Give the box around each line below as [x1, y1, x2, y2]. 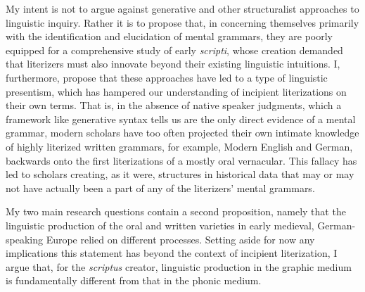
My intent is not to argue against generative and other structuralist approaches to [6, 1, 359, 15]
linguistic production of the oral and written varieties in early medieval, [6, 217, 314, 232]
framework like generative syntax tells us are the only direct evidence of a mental [6, 111, 356, 126]
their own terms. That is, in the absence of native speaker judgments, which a [6, 98, 342, 113]
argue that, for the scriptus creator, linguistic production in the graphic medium [6, 259, 352, 274]
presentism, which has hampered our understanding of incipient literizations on [6, 84, 347, 99]
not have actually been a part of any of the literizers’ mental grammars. [6, 180, 315, 195]
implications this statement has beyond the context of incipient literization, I [6, 246, 338, 260]
